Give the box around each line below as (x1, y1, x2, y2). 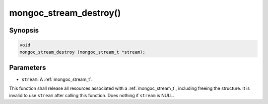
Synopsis (9, 26, 39, 35)
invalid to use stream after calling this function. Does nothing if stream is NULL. (9, 92, 175, 98)
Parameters (9, 63, 46, 71)
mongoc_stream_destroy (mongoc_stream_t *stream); (19, 49, 146, 55)
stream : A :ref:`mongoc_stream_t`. (21, 76, 93, 82)
